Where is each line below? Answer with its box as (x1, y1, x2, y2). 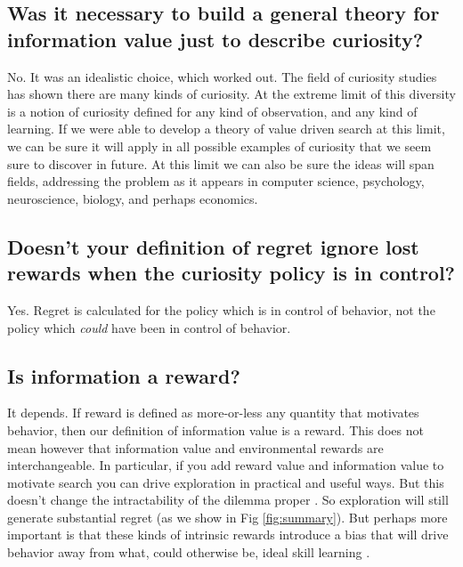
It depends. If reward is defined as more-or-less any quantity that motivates (7, 403, 419, 422)
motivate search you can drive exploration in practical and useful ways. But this (7, 473, 444, 491)
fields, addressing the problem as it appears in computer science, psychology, (7, 172, 425, 190)
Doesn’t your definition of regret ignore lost (7, 232, 419, 260)
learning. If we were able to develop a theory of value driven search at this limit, (7, 119, 445, 138)
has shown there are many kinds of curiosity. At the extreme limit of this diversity (7, 85, 456, 103)
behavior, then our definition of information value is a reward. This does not (7, 420, 424, 439)
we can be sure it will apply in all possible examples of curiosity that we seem (7, 136, 432, 155)
